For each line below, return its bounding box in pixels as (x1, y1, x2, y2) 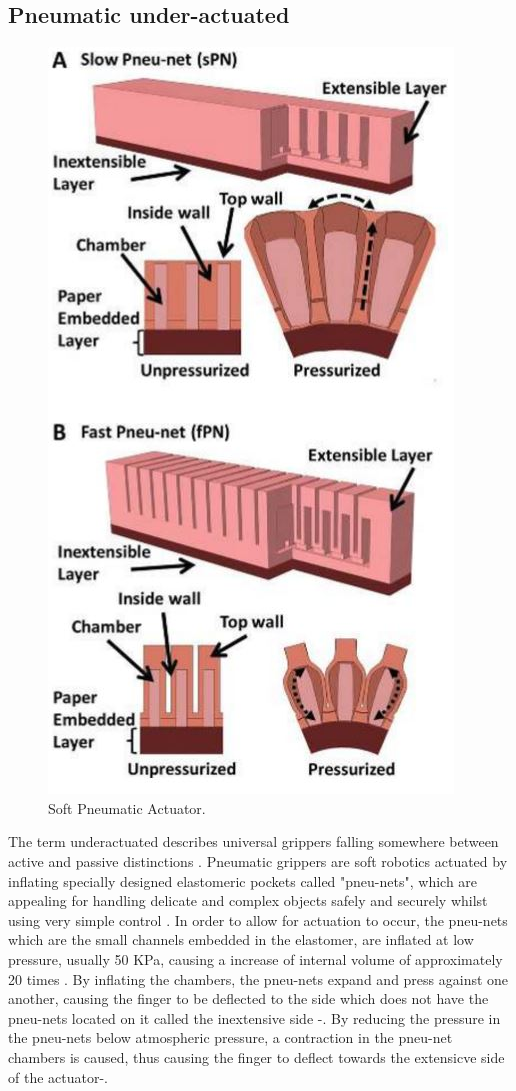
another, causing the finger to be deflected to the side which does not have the (8, 988, 489, 1009)
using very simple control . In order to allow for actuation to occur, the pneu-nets (8, 909, 508, 930)
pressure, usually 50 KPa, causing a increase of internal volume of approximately (8, 948, 503, 969)
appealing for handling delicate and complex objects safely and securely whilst (8, 890, 488, 911)
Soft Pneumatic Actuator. (48, 797, 206, 818)
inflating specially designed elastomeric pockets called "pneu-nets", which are (8, 870, 478, 891)
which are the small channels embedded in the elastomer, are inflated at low (8, 929, 474, 950)
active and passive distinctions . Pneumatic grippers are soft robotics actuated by (8, 850, 508, 871)
